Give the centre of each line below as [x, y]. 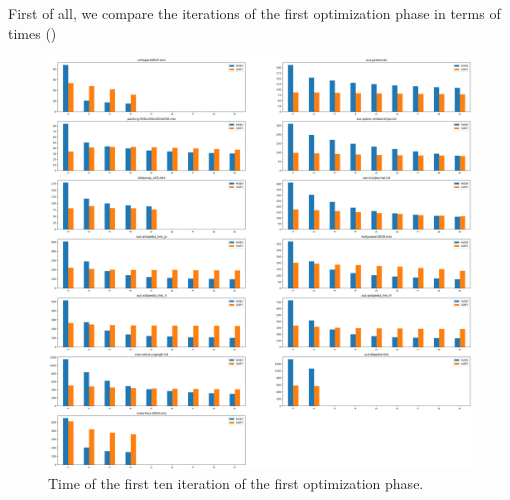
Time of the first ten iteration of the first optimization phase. [236, 483]
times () [32, 32]
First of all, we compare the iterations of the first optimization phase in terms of [254, 13]
